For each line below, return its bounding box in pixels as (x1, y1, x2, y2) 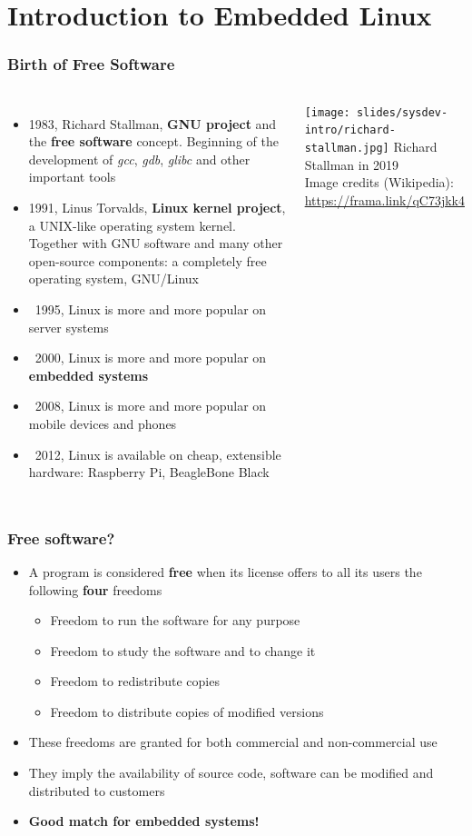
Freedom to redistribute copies (50, 672, 220, 691)
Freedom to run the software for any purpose (50, 611, 300, 630)
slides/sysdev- (356, 105, 448, 119)
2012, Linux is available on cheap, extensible (34, 444, 281, 463)
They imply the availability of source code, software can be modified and (28, 763, 434, 782)
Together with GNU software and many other (28, 234, 283, 253)
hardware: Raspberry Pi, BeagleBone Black (28, 463, 270, 482)
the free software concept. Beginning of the (28, 132, 279, 151)
